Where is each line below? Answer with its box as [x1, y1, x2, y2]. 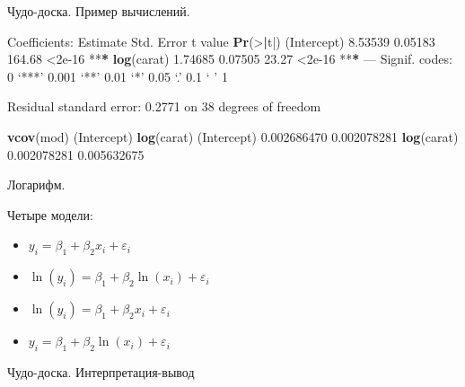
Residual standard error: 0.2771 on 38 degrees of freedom [7, 97, 321, 116]
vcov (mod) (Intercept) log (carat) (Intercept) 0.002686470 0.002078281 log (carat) [7, 127, 459, 145]
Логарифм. [7, 175, 66, 194]
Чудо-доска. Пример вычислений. [7, 2, 190, 20]
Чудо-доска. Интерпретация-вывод [7, 362, 195, 381]
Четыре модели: [7, 205, 93, 224]
